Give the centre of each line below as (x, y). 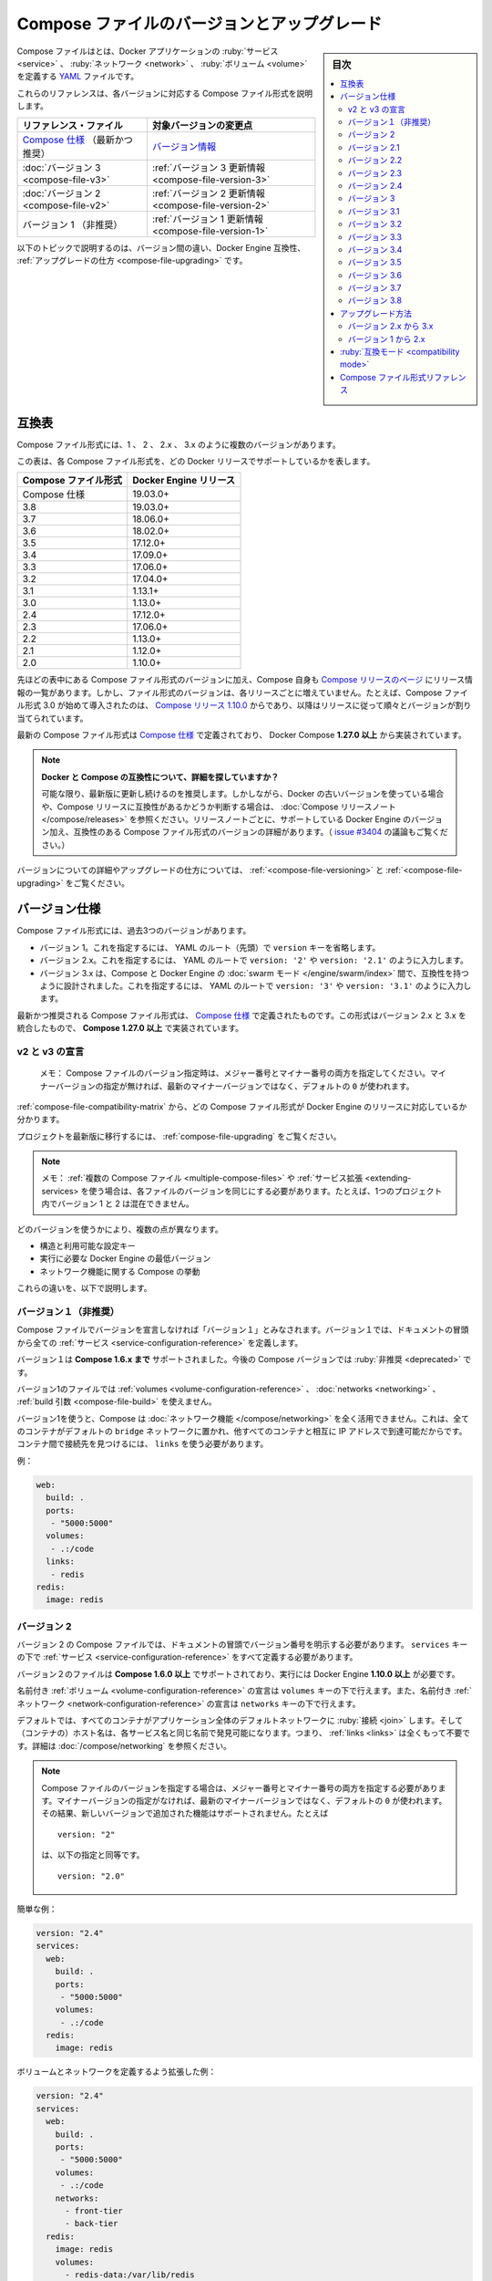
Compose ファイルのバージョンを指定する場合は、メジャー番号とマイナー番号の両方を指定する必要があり (240, 1787)
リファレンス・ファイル (72, 125)
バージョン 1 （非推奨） (72, 224)
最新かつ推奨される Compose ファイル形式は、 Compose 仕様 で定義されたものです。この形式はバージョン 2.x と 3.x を (241, 1015)
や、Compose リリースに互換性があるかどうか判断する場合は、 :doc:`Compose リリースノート (219, 807)
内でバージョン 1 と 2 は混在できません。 (118, 1203)
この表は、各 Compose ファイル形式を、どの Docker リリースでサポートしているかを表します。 (196, 462)
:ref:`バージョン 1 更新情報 (208, 219)
